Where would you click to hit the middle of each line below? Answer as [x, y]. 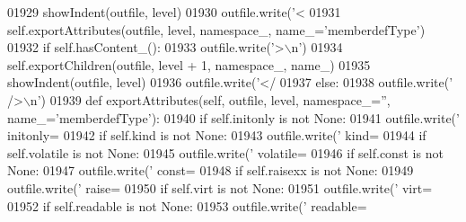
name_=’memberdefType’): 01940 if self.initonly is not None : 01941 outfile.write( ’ [233, 117]
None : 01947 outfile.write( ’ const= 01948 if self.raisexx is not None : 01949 [211, 170]
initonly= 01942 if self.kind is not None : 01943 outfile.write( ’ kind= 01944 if [217, 135]
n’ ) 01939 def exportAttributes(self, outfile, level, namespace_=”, [210, 99]
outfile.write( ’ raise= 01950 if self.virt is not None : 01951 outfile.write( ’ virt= [220, 187]
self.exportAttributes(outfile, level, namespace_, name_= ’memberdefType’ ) [216, 29]
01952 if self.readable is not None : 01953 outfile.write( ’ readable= [187, 205]
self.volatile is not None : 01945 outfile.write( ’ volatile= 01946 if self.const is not [225, 152]
